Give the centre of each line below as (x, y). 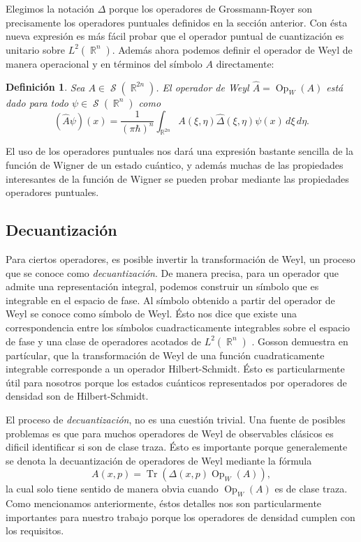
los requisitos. (35, 530)
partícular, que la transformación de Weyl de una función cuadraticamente (165, 355)
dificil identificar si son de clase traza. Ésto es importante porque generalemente (177, 447)
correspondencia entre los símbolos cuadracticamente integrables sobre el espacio (178, 327)
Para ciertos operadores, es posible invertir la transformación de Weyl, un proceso (180, 258)
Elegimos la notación (50, 8)
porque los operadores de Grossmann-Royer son (211, 8)
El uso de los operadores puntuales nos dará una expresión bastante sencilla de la (179, 151)
